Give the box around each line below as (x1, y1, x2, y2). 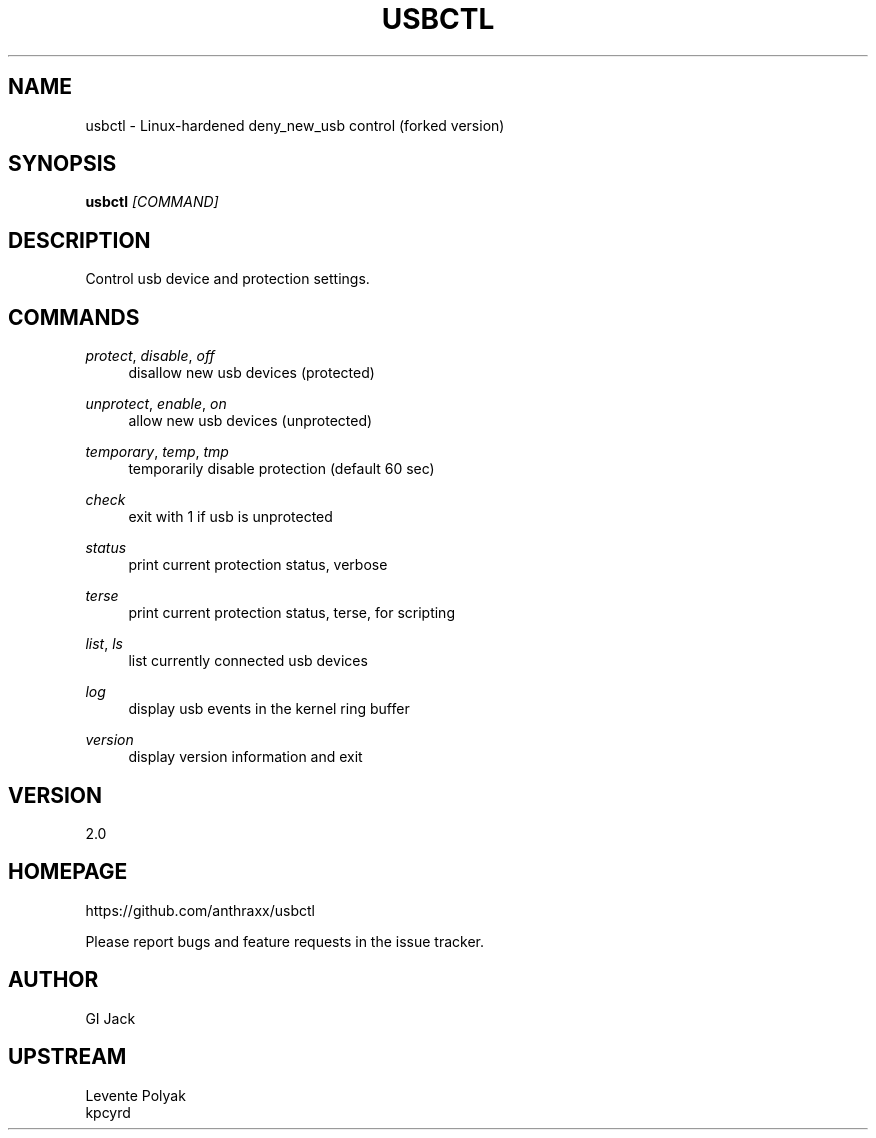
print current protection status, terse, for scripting (128, 604, 455, 622)
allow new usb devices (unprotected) (128, 412, 373, 430)
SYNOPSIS (8, 151, 117, 177)
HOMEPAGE (8, 859, 128, 885)
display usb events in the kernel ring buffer (128, 700, 410, 718)
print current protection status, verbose (128, 556, 388, 574)
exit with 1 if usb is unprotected (128, 508, 333, 526)
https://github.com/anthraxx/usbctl (85, 901, 315, 919)
